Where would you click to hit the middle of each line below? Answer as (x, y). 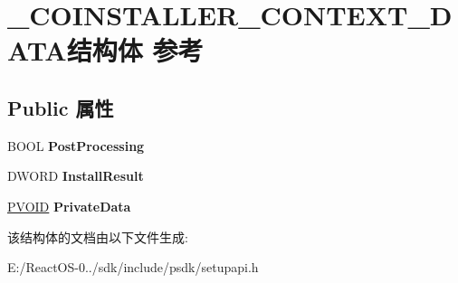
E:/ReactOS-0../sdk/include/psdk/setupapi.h (133, 267)
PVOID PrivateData (69, 206)
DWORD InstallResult (76, 176)
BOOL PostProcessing (76, 145)
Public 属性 (61, 107)
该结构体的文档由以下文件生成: (98, 236)
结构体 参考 (135, 50)
